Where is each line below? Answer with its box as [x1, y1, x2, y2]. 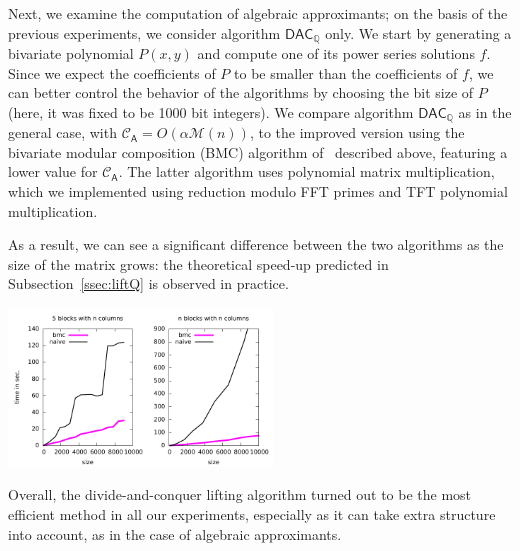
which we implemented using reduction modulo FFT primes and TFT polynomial [8, 181, 508, 202]
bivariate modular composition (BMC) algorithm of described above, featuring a [8, 141, 508, 162]
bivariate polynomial [8, 43, 134, 64]
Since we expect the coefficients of [8, 62, 216, 83]
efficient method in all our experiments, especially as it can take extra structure [8, 503, 496, 524]
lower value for [8, 161, 98, 182]
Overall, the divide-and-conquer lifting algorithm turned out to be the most [8, 484, 472, 505]
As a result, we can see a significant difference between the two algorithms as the [8, 234, 504, 255]
